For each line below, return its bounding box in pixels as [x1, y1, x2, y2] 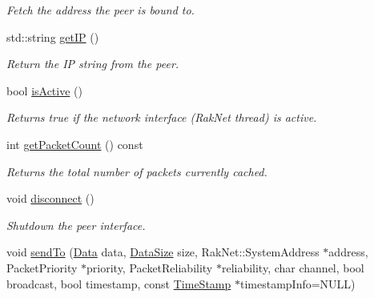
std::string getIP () [6, 28, 99, 45]
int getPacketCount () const [6, 135, 143, 152]
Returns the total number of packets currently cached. [6, 163, 267, 179]
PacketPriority [6, 259, 78, 276]
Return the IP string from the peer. [6, 55, 179, 72]
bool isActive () [6, 82, 82, 99]
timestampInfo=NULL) [239, 275, 356, 292]
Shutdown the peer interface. [6, 216, 146, 233]
